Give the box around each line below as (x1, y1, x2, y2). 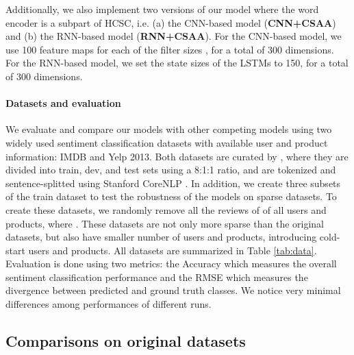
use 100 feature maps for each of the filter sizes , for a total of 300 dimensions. (5, 42, 334, 56)
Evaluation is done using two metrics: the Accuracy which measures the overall (5, 256, 337, 271)
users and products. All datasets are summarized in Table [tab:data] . (28, 243, 317, 257)
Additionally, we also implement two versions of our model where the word (5, 2, 319, 16)
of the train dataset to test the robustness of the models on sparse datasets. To (5, 189, 337, 204)
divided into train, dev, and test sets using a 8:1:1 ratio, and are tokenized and (5, 162, 336, 177)
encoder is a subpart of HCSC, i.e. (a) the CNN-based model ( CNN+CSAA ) (5, 15, 336, 29)
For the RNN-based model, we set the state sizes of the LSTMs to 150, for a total (5, 56, 349, 70)
